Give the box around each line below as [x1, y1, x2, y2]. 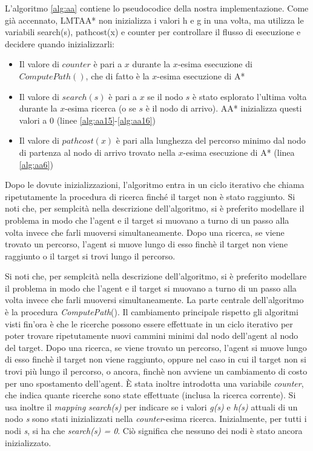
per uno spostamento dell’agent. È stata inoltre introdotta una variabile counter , [5, 376, 304, 389]
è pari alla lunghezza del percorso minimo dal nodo [116, 134, 306, 147]
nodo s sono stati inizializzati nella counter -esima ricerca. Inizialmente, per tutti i [5, 412, 307, 425]
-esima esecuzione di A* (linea [183, 145, 295, 158]
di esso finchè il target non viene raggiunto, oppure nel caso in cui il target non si [5, 353, 306, 366]
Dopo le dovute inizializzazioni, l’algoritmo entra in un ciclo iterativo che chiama [5, 178, 305, 191]
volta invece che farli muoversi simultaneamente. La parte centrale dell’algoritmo [5, 293, 304, 306]
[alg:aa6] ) [19, 158, 53, 170]
